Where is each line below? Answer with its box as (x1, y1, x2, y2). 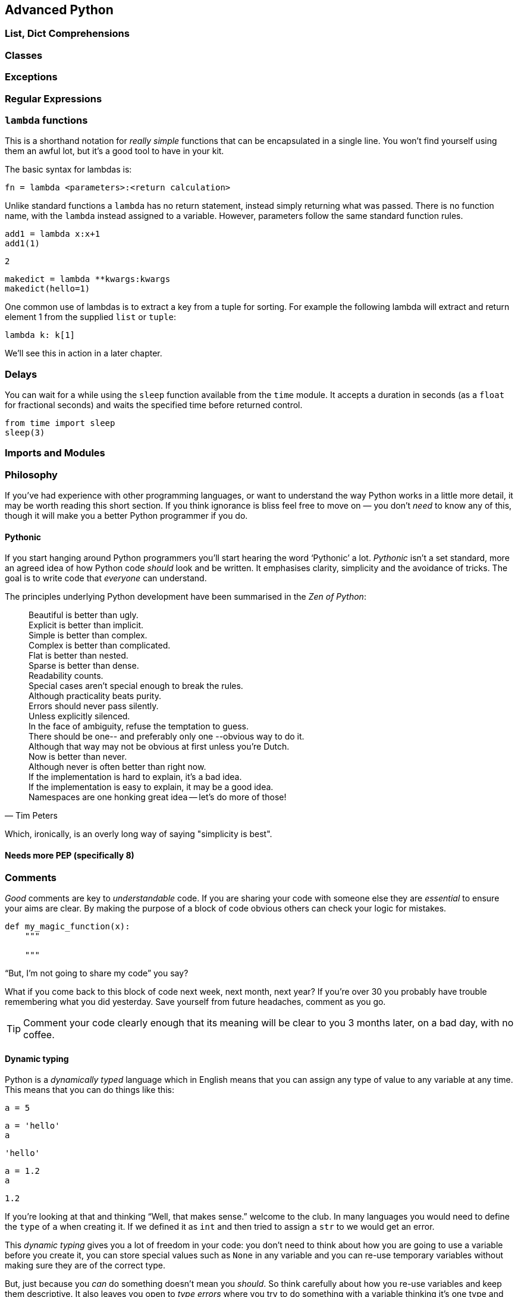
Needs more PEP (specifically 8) (5, 850, 134, 860)
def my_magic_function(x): (5, 921, 130, 931)
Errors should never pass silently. (29, 701, 159, 712)
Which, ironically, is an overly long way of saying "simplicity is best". (5, 829, 272, 839)
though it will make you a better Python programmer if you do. (5, 510, 248, 521)
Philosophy (5, 468, 58, 481)
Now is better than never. (29, 751, 127, 762)
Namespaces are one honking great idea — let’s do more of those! (29, 792, 287, 803)
